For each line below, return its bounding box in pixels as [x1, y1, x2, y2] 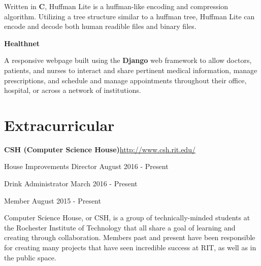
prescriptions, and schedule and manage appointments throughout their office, [4, 75, 247, 85]
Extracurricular [4, 114, 115, 135]
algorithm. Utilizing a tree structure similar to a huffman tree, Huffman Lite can [4, 11, 255, 21]
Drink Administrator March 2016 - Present [4, 178, 138, 189]
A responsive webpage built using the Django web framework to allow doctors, [4, 55, 252, 65]
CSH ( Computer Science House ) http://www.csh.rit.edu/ [4, 144, 195, 154]
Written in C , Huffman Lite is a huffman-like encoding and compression [4, 1, 229, 11]
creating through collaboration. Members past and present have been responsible [4, 232, 255, 243]
